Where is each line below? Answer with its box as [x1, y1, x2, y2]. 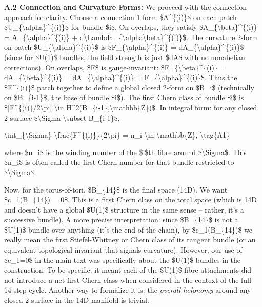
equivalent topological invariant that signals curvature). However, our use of [4, 244, 243, 255]
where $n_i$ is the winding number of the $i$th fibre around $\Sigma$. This [4, 146, 247, 157]
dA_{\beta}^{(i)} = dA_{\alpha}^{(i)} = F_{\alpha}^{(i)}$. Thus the [4, 72, 237, 83]
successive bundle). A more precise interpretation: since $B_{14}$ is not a [4, 214, 238, 225]
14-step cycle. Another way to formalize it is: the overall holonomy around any [4, 284, 251, 295]
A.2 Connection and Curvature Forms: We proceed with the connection [4, 2, 247, 12]
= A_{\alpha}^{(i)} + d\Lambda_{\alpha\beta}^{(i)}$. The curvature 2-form [4, 31, 258, 42]
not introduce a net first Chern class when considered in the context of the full [4, 274, 251, 285]
